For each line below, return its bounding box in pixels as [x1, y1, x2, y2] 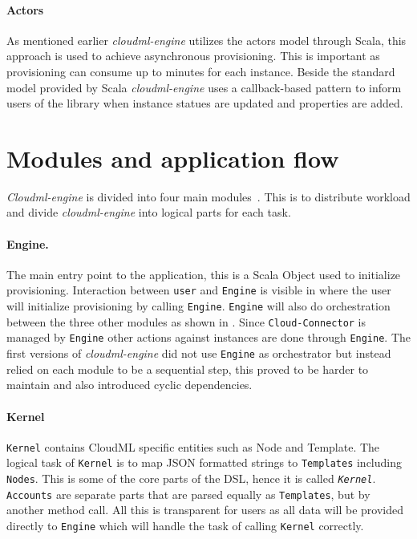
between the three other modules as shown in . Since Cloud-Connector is [6, 313, 366, 330]
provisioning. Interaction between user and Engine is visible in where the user [6, 282, 391, 298]
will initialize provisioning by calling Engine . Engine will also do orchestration [6, 298, 391, 314]
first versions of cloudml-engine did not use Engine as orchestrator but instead [6, 345, 391, 362]
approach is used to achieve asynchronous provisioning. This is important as [6, 47, 380, 64]
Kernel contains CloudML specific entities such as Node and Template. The [6, 438, 380, 455]
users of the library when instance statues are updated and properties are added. [6, 95, 403, 111]
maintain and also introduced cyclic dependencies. [6, 376, 253, 393]
